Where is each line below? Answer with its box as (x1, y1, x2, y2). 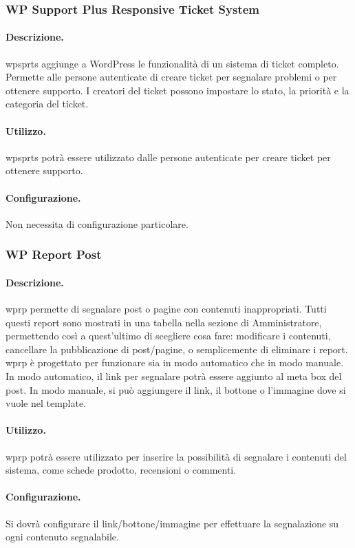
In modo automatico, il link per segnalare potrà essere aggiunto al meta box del (6, 369, 342, 383)
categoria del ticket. (6, 96, 89, 111)
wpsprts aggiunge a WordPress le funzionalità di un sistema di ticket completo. (6, 56, 339, 70)
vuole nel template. (6, 396, 87, 410)
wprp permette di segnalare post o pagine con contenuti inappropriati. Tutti (6, 302, 327, 316)
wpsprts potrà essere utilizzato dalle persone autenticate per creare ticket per (6, 149, 331, 164)
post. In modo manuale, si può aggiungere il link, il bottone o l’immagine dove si (6, 382, 346, 397)
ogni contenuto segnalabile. (6, 529, 119, 544)
